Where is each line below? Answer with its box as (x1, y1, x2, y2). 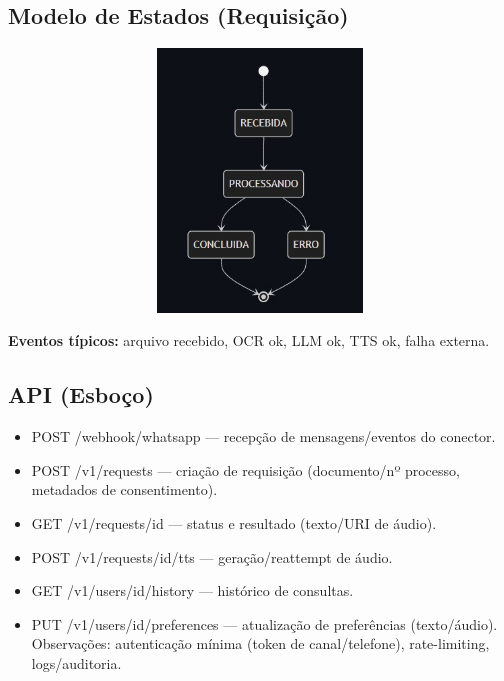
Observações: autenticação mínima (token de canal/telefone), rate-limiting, (31, 633, 490, 654)
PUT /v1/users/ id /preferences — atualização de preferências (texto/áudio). (31, 613, 498, 634)
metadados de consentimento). (31, 479, 218, 500)
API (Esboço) (8, 379, 154, 410)
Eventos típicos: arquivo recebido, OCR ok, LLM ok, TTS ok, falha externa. (8, 330, 490, 351)
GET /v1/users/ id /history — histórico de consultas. (31, 580, 354, 601)
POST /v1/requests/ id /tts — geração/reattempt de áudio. (31, 546, 393, 567)
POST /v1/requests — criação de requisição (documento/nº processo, (31, 459, 460, 480)
